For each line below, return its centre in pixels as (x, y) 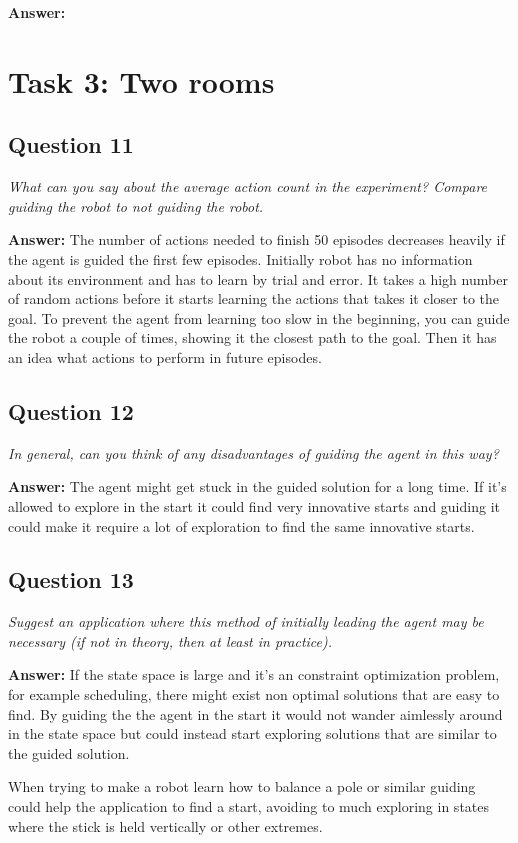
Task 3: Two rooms (141, 80)
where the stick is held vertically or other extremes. (165, 825)
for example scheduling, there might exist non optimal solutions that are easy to (254, 694)
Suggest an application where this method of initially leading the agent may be (246, 621)
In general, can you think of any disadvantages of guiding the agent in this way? (253, 452)
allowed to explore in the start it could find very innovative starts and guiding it (254, 505)
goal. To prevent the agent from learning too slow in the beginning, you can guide (259, 317)
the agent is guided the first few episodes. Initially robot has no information (240, 258)
